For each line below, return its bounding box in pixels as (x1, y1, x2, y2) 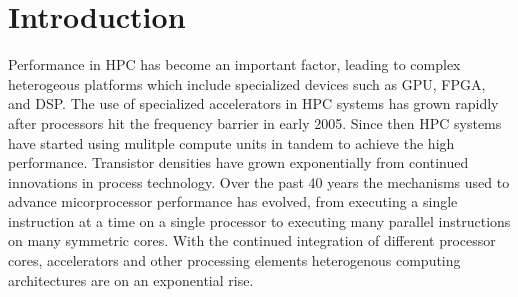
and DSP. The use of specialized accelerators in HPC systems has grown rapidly (8, 93, 499, 114)
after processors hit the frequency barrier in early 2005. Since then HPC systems (8, 112, 502, 133)
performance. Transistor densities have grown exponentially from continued (8, 152, 469, 173)
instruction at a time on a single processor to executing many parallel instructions (8, 210, 511, 231)
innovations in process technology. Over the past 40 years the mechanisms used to (8, 171, 510, 192)
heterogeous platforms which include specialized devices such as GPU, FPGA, (8, 73, 486, 94)
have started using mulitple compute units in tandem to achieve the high (8, 132, 455, 153)
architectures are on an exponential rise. (8, 269, 254, 290)
